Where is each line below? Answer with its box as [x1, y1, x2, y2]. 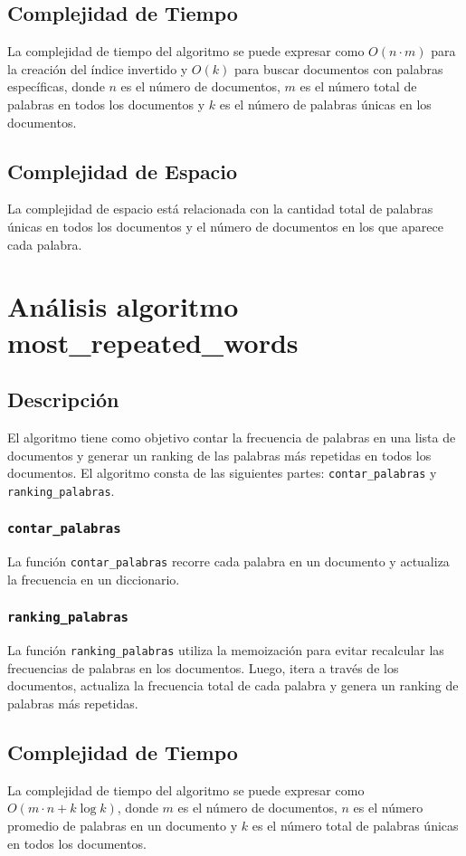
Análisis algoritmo [7, 288, 239, 325]
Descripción [7, 385, 119, 414]
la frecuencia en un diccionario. [7, 569, 180, 588]
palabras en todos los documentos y [7, 94, 205, 113]
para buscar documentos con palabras [233, 59, 443, 78]
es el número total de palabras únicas [252, 816, 459, 835]
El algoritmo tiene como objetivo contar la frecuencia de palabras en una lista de [7, 427, 456, 446]
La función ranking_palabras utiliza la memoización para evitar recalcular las [7, 641, 444, 660]
